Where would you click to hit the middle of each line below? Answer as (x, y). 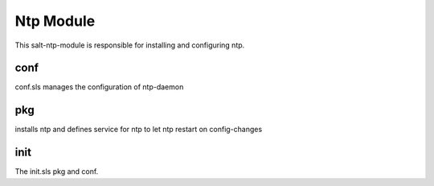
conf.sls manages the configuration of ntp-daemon (99, 87)
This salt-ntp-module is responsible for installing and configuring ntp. (130, 45)
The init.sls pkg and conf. (57, 172)
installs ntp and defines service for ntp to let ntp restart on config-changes (139, 130)
